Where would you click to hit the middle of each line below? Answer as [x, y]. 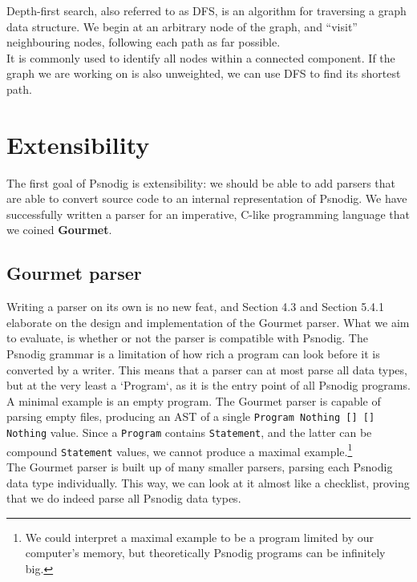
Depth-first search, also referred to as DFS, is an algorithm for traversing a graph [206, 10]
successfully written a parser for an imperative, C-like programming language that [208, 214]
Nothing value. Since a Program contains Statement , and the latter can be [189, 432]
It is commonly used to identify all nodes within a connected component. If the [201, 57]
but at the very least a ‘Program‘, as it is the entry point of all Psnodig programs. [208, 385]
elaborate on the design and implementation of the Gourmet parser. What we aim [208, 322]
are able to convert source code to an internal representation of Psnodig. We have [207, 198]
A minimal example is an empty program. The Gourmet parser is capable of [194, 400]
